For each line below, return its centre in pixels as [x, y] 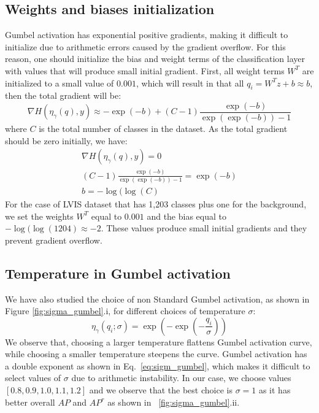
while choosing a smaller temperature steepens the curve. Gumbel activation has [156, 354]
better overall [30, 402]
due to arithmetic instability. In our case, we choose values [181, 378]
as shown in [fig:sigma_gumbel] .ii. [174, 402]
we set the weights [39, 216]
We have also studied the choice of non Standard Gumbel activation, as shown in [157, 299]
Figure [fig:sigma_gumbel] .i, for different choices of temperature [125, 311]
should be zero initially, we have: [66, 140]
